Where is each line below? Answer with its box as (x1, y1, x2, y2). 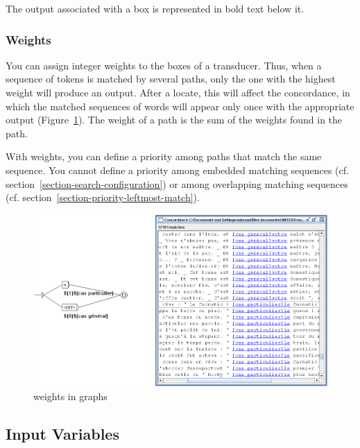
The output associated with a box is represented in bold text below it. (6, 1, 305, 15)
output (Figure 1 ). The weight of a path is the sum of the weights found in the (6, 112, 343, 127)
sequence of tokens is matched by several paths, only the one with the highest (6, 71, 336, 86)
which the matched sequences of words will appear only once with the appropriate (6, 98, 354, 113)
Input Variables (6, 422, 119, 444)
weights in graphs (33, 388, 108, 403)
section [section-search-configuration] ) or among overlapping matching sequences (6, 176, 348, 191)
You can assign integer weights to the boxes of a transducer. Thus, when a (6, 58, 322, 72)
